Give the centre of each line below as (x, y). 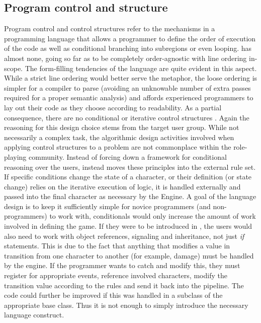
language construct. (34, 315)
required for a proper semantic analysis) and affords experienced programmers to (129, 98)
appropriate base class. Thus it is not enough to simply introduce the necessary (126, 305)
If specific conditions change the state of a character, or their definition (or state (128, 177)
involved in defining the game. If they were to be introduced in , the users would (128, 226)
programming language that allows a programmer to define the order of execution (130, 38)
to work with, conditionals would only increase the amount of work (153, 216)
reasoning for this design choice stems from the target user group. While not (122, 127)
